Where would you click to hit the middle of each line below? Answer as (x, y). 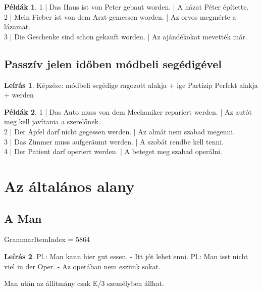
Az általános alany (69, 186)
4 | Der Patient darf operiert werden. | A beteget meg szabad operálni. (113, 151)
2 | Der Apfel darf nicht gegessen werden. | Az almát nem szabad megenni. (120, 131)
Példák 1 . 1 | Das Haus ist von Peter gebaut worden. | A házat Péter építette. (126, 7)
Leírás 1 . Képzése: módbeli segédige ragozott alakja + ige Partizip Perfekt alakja (131, 85)
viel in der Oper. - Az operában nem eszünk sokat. (82, 266)
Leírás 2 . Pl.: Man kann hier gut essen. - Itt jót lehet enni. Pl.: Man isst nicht (126, 256)
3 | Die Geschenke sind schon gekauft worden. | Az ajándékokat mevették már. (126, 36)
